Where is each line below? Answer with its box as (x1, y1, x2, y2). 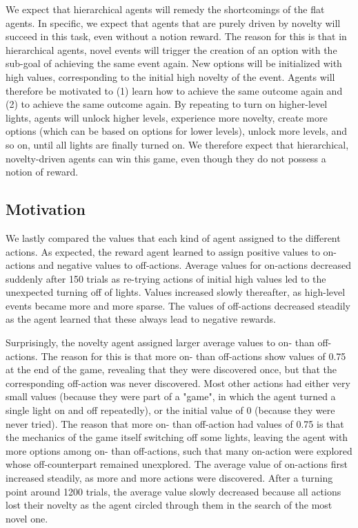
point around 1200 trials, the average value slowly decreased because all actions (6, 484, 341, 498)
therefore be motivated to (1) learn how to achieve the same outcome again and (6, 83, 343, 97)
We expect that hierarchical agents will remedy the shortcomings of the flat (6, 2, 325, 16)
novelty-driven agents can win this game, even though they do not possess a (6, 151, 326, 165)
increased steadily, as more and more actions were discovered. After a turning (6, 471, 333, 485)
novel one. (6, 511, 48, 525)
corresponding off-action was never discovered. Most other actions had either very (6, 375, 350, 390)
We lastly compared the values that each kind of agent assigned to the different (6, 230, 341, 245)
